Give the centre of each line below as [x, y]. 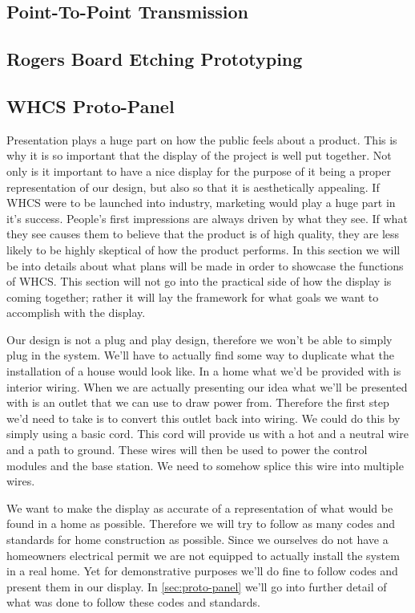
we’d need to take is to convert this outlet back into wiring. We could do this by [203, 418]
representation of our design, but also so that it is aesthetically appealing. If [193, 187]
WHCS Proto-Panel [91, 106]
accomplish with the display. [76, 313]
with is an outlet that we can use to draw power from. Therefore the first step [198, 402]
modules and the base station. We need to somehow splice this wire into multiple [205, 465]
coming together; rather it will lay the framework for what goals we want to [193, 296]
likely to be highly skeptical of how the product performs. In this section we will [203, 249]
